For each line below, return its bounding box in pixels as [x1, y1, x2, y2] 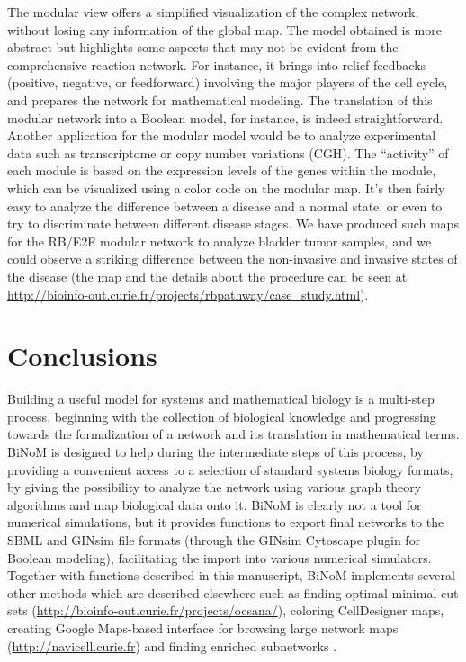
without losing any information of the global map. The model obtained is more [7, 20, 442, 39]
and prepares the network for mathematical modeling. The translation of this [7, 90, 433, 109]
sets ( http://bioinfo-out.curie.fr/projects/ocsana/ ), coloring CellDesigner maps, [7, 601, 444, 620]
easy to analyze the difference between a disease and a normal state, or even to [7, 196, 443, 215]
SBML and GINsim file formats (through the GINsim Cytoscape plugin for [7, 530, 421, 549]
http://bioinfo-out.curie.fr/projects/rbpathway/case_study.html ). [7, 284, 369, 303]
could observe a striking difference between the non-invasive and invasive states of [7, 249, 458, 268]
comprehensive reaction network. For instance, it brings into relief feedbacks [7, 55, 426, 74]
